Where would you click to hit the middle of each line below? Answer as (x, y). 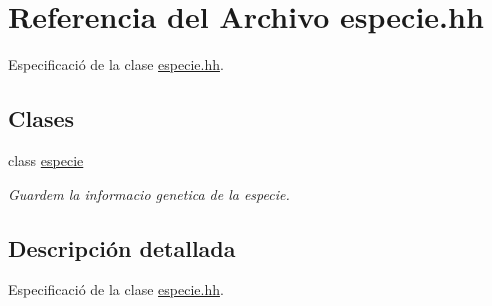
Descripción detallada (122, 247)
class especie (46, 159)
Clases (41, 118)
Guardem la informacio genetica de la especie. (149, 193)
